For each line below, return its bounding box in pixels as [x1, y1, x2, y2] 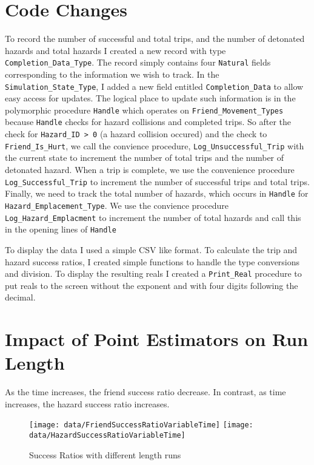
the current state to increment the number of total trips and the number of [5, 151, 284, 164]
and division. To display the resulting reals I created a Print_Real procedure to [5, 267, 302, 280]
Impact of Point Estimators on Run [5, 327, 309, 351]
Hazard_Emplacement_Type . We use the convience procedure [5, 199, 229, 211]
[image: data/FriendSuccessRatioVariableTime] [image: [29, 421, 253, 430]
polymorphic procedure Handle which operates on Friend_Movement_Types [5, 103, 284, 116]
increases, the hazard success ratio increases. [5, 397, 170, 410]
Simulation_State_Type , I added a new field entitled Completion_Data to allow [5, 80, 304, 92]
